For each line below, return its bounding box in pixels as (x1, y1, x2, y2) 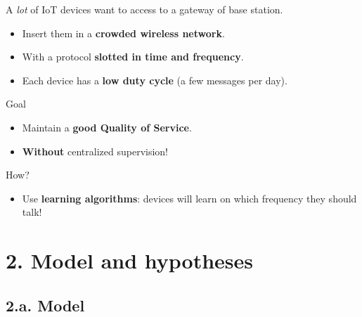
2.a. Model (6, 294, 85, 316)
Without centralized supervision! (22, 143, 169, 158)
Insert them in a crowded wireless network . (22, 25, 225, 40)
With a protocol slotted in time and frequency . (22, 49, 244, 64)
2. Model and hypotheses (6, 246, 254, 275)
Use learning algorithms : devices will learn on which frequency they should (22, 190, 357, 205)
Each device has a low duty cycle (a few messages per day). (22, 72, 287, 87)
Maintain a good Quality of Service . (22, 119, 192, 134)
